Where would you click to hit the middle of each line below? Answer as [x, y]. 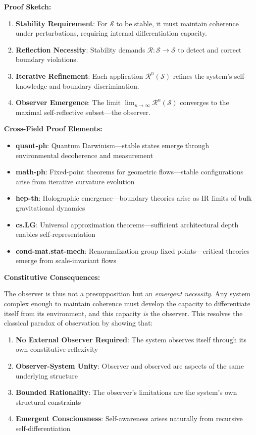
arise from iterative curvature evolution [75, 181]
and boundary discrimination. [94, 85]
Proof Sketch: [28, 6]
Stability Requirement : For [61, 23]
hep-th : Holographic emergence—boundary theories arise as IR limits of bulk [134, 198]
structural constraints [48, 402]
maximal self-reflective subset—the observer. [83, 112]
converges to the [205, 102]
